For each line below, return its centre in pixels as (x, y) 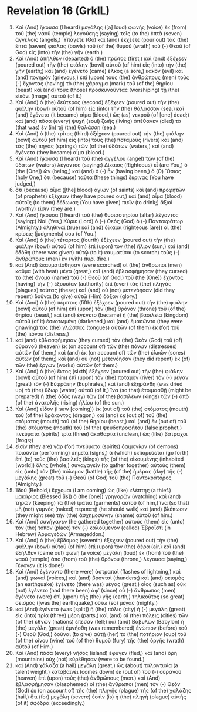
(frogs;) (24, 440)
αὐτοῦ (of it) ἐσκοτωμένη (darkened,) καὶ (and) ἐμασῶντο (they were (99, 321)
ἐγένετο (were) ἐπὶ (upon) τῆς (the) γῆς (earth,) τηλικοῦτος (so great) (100, 597)
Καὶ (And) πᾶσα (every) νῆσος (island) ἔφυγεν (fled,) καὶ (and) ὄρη (96, 653)
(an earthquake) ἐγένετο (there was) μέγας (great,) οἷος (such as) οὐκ (101, 584)
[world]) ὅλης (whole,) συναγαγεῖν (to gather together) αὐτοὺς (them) (100, 465)
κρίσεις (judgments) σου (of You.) (56, 233)
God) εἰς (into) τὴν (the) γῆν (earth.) (59, 52)
